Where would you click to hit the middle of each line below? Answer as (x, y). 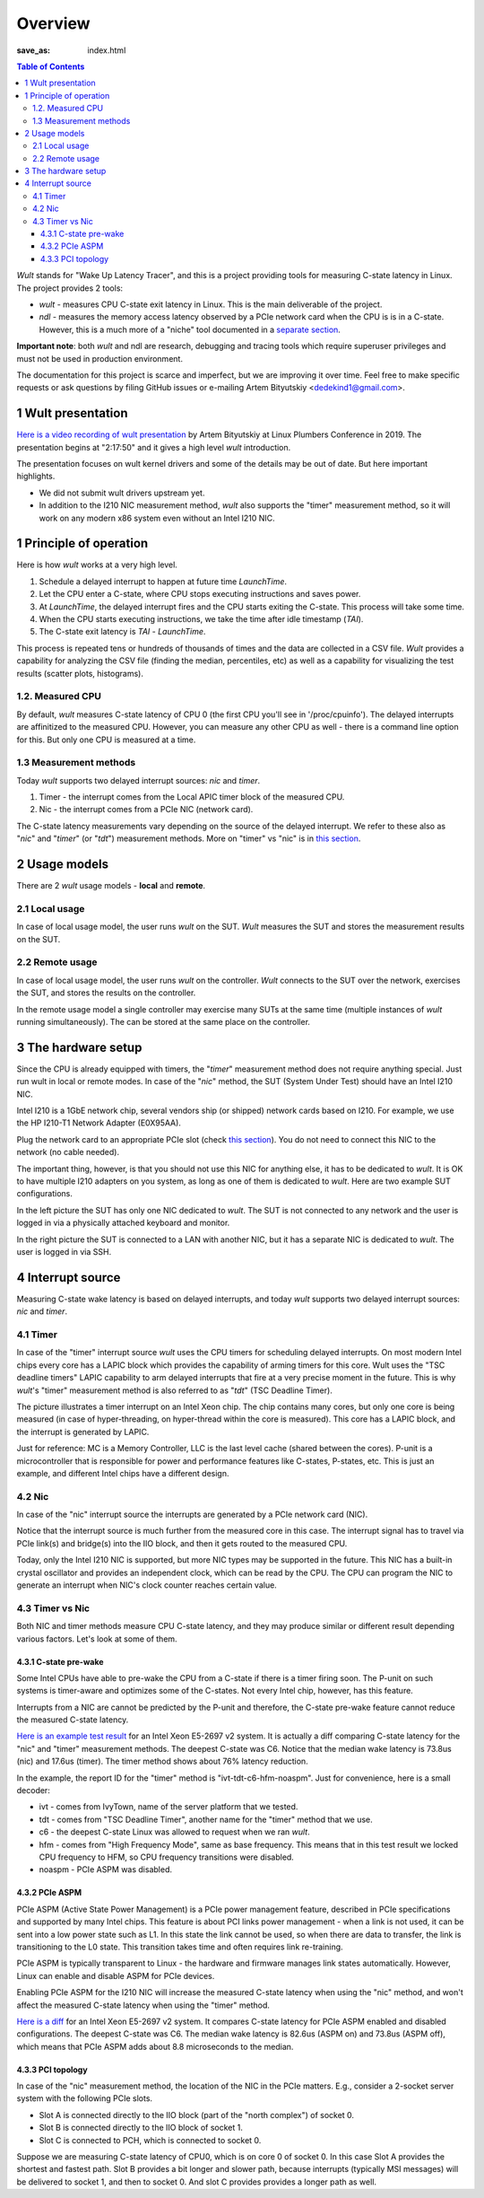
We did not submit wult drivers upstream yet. (122, 493)
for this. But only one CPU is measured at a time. (106, 740)
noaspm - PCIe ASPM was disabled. (105, 1870)
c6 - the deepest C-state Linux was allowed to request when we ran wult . (174, 1832)
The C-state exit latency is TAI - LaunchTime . (122, 632)
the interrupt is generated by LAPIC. (83, 1432)
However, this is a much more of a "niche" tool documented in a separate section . (190, 329)
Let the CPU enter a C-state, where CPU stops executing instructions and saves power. (200, 594)
